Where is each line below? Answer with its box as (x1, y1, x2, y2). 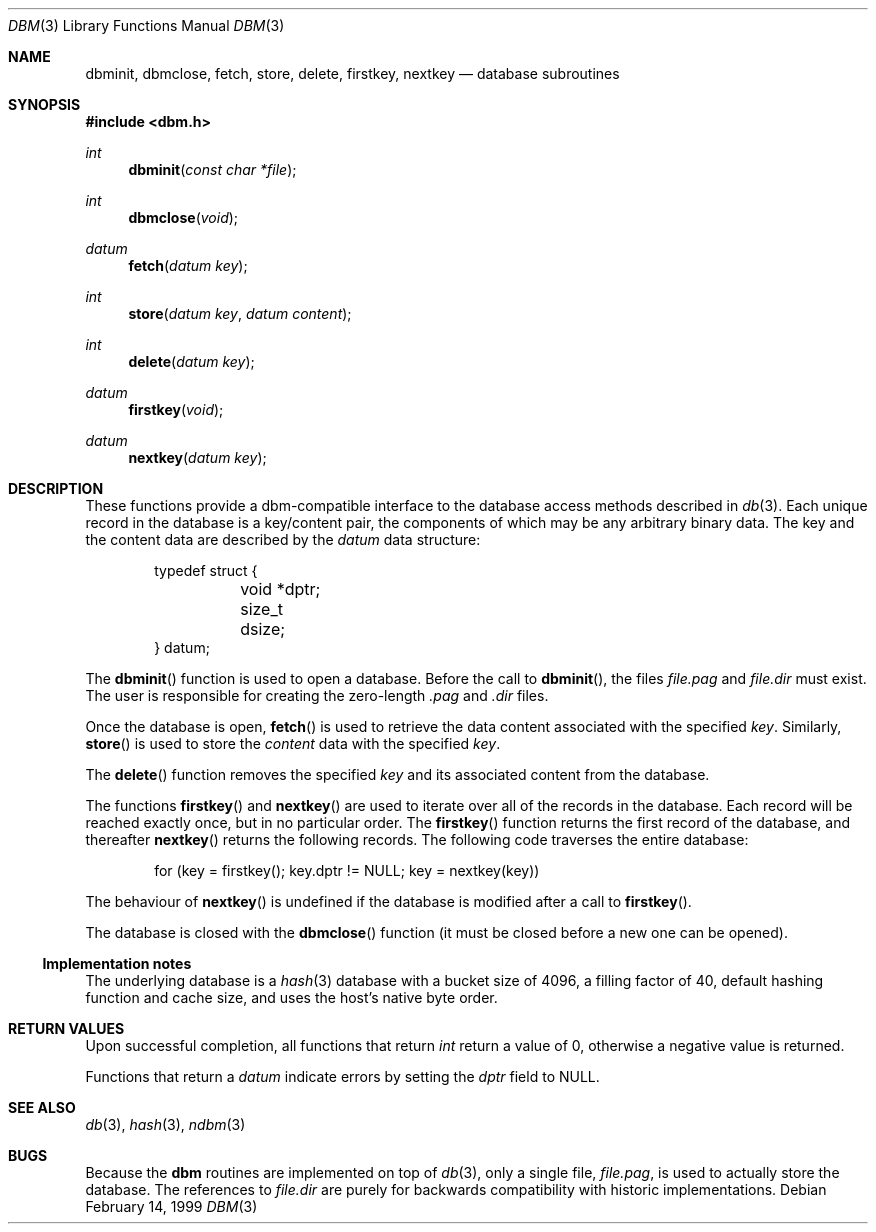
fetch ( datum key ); (128, 257, 248, 274)
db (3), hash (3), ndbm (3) (85, 1116, 246, 1133)
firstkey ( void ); (128, 401, 224, 418)
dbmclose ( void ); (128, 209, 239, 226)
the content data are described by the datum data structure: (85, 531, 481, 548)
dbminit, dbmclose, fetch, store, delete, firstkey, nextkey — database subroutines (85, 65, 620, 82)
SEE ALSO (8, 1099, 76, 1116)
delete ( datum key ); (128, 353, 255, 370)
